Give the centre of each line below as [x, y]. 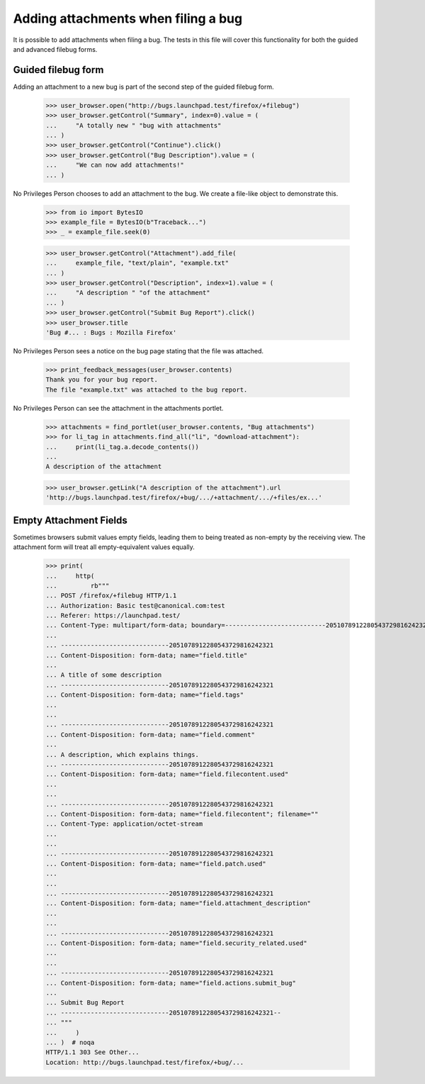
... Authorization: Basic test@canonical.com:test [136, 605]
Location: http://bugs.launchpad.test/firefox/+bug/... [145, 1062]
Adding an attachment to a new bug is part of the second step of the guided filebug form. [143, 87]
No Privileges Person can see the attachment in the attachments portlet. [118, 408]
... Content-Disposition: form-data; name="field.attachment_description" [178, 903]
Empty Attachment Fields [70, 520]
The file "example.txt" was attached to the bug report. [147, 389]
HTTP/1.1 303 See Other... [92, 1052]
